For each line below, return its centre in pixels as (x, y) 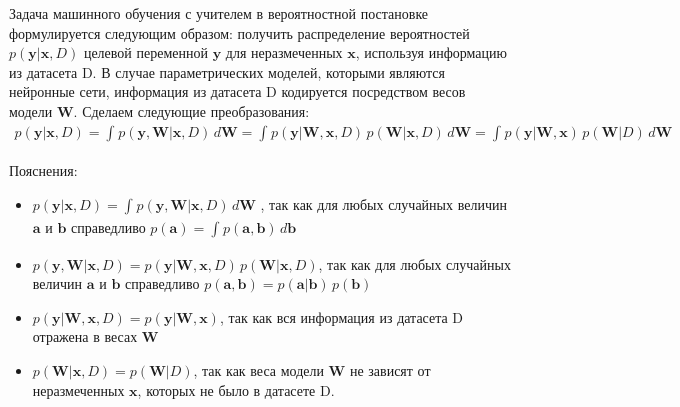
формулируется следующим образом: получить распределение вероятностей (239, 32)
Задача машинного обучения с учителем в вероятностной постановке (219, 13)
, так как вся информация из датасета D (341, 316)
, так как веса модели (258, 369)
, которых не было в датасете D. (236, 389)
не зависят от (390, 369)
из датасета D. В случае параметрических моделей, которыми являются (227, 71)
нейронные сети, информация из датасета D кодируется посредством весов (237, 91)
